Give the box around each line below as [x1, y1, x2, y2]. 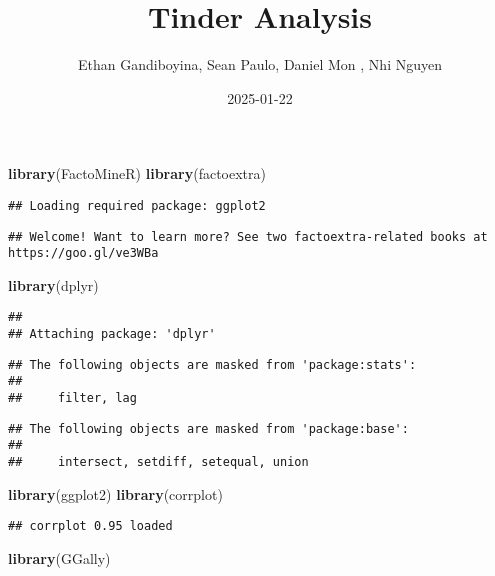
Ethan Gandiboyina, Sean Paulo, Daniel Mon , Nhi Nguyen [78, 54, 442, 75]
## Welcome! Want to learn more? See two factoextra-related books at [8, 229, 488, 244]
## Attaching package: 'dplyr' [8, 327, 216, 342]
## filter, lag [8, 391, 137, 406]
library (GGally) [8, 547, 111, 568]
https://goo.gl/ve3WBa [8, 246, 159, 261]
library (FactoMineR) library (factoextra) [8, 163, 266, 184]
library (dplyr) [8, 274, 99, 295]
